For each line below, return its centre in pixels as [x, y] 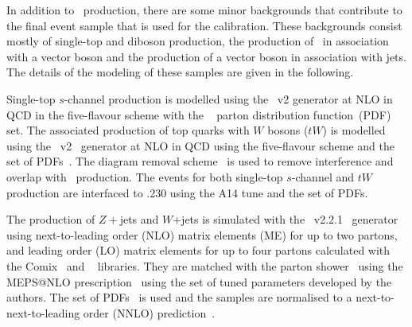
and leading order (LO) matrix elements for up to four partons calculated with [198, 250]
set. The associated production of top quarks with [128, 130]
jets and [139, 219]
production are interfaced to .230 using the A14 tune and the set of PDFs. [187, 192]
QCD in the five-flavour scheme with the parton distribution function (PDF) [199, 114]
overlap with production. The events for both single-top [145, 176]
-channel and [323, 176]
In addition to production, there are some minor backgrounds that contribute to [204, 10]
